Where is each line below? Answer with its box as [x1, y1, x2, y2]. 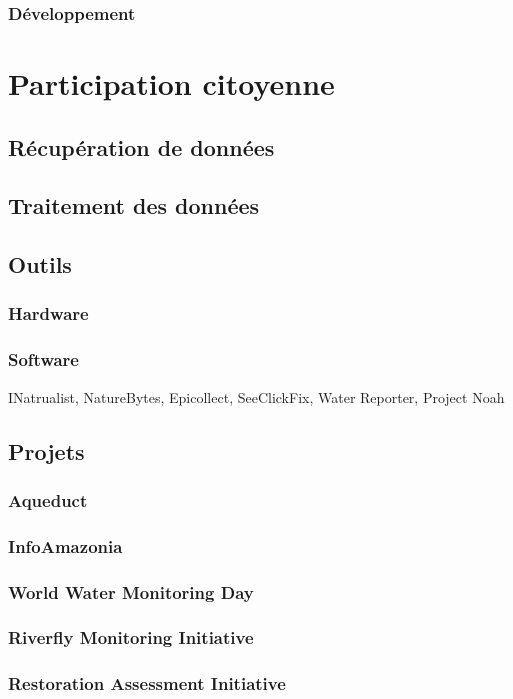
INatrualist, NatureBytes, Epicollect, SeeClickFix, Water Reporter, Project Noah [8, 386, 505, 407]
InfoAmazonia [8, 533, 123, 558]
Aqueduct [8, 487, 88, 512]
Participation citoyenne [8, 63, 335, 104]
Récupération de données [8, 131, 275, 162]
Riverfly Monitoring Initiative [8, 625, 254, 650]
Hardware [8, 301, 89, 326]
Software [8, 347, 79, 372]
